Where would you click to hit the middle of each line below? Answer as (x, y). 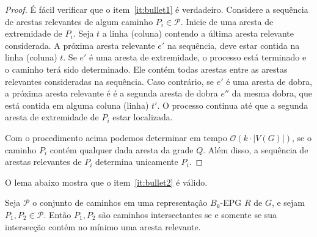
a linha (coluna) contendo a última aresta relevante (198, 33)
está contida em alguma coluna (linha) (77, 105)
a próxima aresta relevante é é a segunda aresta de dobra (111, 93)
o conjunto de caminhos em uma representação (120, 202)
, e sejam (288, 202)
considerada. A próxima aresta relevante (80, 45)
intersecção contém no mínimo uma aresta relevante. (103, 226)
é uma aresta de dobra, (269, 81)
